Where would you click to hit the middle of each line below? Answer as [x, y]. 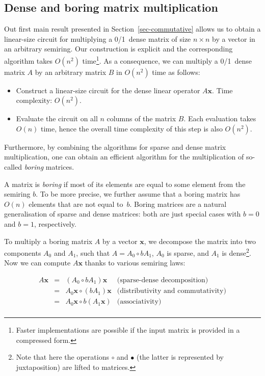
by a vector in [234, 38]
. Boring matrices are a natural [178, 204]
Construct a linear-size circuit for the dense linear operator [108, 90]
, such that [93, 252]
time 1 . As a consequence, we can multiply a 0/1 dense [167, 60]
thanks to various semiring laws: [135, 263]
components [23, 252]
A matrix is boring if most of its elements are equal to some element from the [125, 184]
